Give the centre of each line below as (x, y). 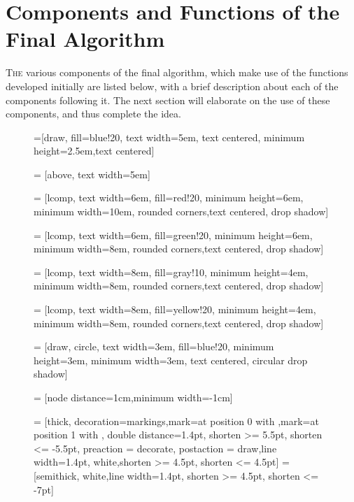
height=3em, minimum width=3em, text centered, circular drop (171, 360)
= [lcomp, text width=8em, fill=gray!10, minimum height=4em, (171, 272)
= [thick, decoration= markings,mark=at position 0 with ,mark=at (176, 421)
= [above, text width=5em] (92, 174)
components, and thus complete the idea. (93, 114)
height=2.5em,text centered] (94, 151)
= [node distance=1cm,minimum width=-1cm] (133, 397)
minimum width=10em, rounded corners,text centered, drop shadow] (181, 211)
